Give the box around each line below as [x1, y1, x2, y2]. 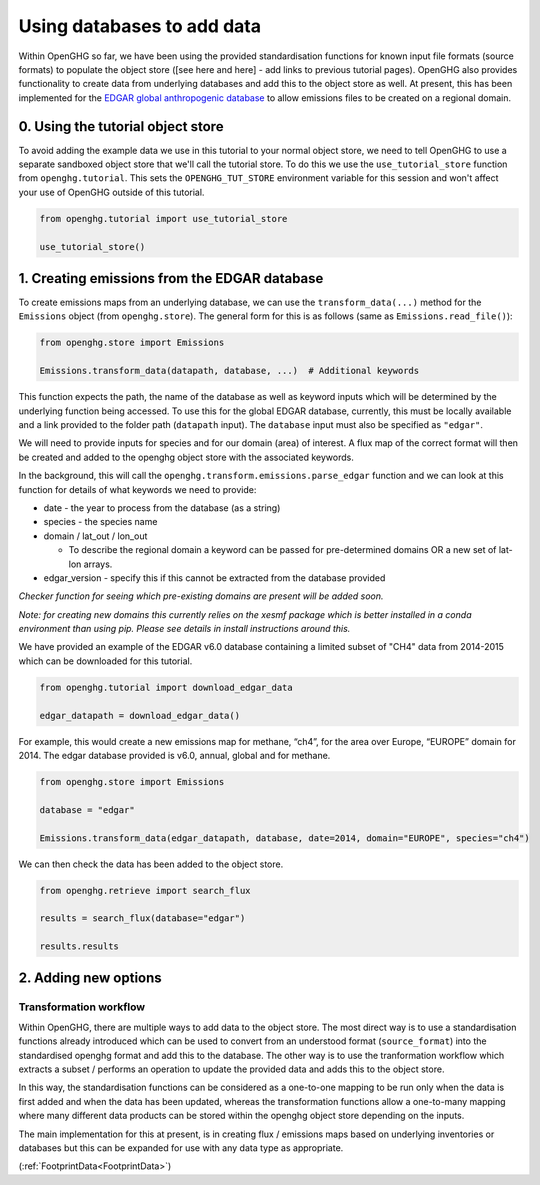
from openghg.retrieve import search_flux [39, 885, 251, 896]
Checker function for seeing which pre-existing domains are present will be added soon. [18, 590, 384, 602]
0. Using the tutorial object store [18, 118, 224, 135]
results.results [39, 941, 120, 952]
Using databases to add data [18, 15, 262, 37]
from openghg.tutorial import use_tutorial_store [39, 213, 288, 224]
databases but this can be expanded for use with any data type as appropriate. [18, 1141, 344, 1154]
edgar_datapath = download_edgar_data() [39, 710, 240, 721]
